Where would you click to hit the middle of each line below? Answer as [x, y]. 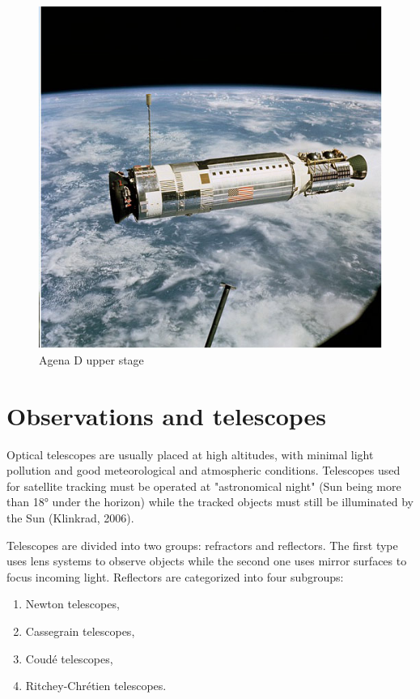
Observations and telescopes [167, 415]
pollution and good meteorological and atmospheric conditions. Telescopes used [204, 470]
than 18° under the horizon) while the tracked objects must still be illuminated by [210, 502]
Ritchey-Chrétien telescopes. [96, 686]
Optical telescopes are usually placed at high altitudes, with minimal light [190, 454]
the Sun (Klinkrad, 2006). [70, 517]
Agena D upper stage [91, 359]
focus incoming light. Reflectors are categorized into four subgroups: [175, 576]
